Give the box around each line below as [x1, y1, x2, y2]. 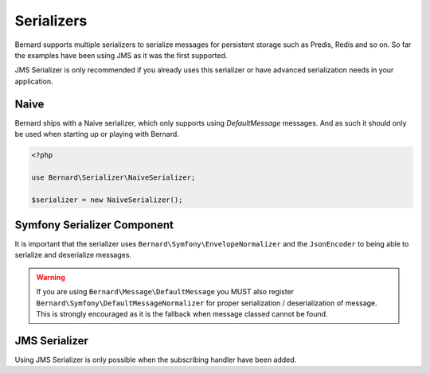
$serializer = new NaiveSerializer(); [31, 195, 183, 204]
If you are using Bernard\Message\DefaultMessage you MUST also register [36, 287, 295, 297]
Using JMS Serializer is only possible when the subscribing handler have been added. [14, 355, 297, 364]
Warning [36, 272, 65, 282]
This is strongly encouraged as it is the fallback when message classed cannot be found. [36, 309, 328, 319]
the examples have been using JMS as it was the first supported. [14, 50, 228, 60]
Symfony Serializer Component [14, 218, 174, 231]
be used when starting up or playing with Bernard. [14, 130, 179, 139]
